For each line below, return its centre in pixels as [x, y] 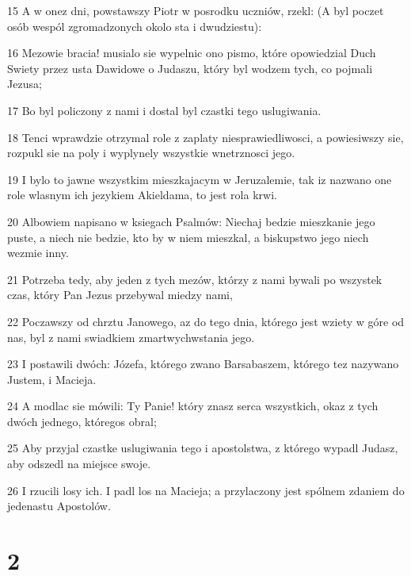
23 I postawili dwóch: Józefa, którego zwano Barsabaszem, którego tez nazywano [203, 364]
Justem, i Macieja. [52, 379]
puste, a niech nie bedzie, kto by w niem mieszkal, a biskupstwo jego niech [188, 237]
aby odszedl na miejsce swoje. [79, 464]
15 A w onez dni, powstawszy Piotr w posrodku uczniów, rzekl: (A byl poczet [196, 10]
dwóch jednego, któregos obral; [82, 421]
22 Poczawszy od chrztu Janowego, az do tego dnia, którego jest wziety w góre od [206, 321]
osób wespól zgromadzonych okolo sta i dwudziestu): [135, 26]
